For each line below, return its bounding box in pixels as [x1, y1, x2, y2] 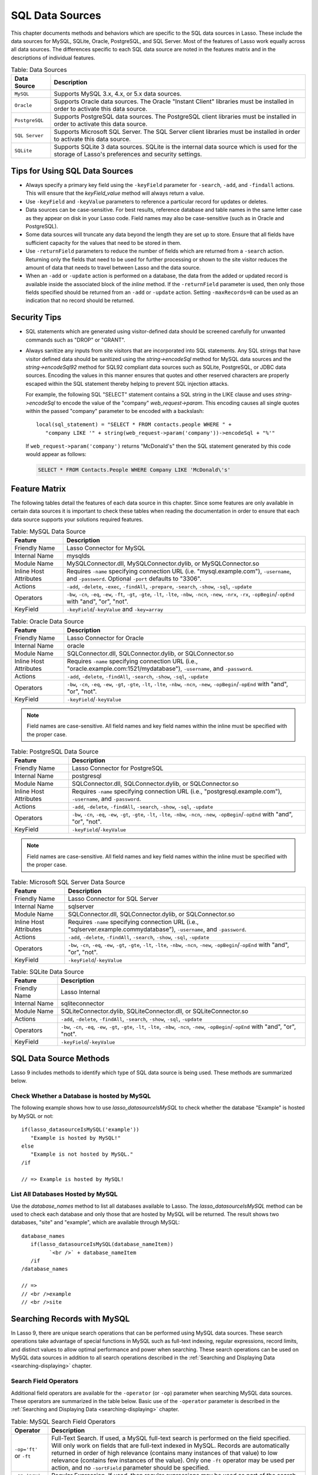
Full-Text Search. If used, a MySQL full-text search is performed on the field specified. [51, 1434, 291, 1443]
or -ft [14, 1451, 31, 1460]
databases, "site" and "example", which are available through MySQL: [11, 1219, 180, 1226]
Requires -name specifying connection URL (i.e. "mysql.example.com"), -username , [66, 567, 291, 575]
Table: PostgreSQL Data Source [11, 748, 99, 756]
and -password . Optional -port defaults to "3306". [66, 575, 201, 583]
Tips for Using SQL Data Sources [11, 166, 134, 176]
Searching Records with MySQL [11, 1313, 130, 1324]
